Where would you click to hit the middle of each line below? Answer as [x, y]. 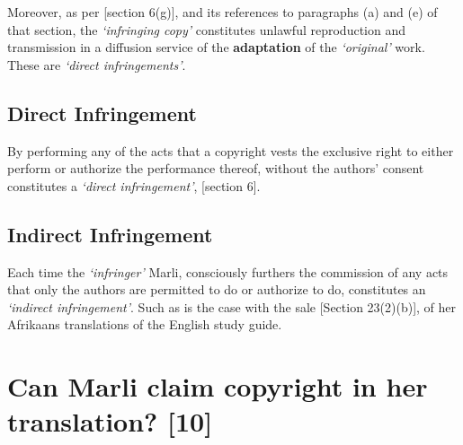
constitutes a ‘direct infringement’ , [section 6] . [134, 185]
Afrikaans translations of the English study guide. [145, 324]
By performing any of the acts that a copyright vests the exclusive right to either [231, 150]
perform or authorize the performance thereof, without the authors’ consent [216, 168]
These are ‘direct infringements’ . [97, 64]
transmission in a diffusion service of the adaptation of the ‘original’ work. [216, 47]
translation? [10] [110, 421]
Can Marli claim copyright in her [218, 386]
